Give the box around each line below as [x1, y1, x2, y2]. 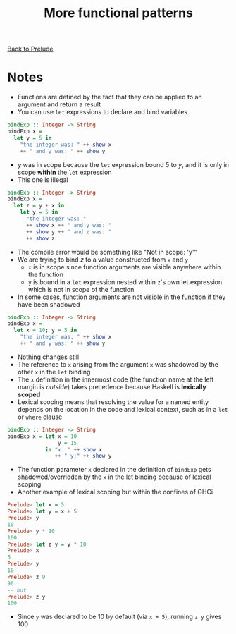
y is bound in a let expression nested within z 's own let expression [27, 277, 223, 286]
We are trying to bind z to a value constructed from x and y [17, 255, 189, 264]
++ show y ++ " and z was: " [25, 228, 112, 236]
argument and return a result [17, 100, 101, 109]
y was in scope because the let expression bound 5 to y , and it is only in [17, 160, 229, 169]
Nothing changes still [17, 353, 80, 361]
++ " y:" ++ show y [54, 453, 112, 460]
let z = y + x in [13, 202, 65, 209]
